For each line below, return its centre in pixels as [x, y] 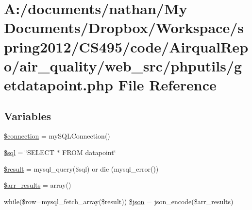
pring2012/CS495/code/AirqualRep [126, 46]
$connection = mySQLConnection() [57, 136]
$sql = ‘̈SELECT [29, 152]
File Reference [167, 84]
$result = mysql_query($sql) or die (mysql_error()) [81, 168]
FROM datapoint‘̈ [89, 152]
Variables [28, 115]
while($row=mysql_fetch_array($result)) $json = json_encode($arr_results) [119, 201]
